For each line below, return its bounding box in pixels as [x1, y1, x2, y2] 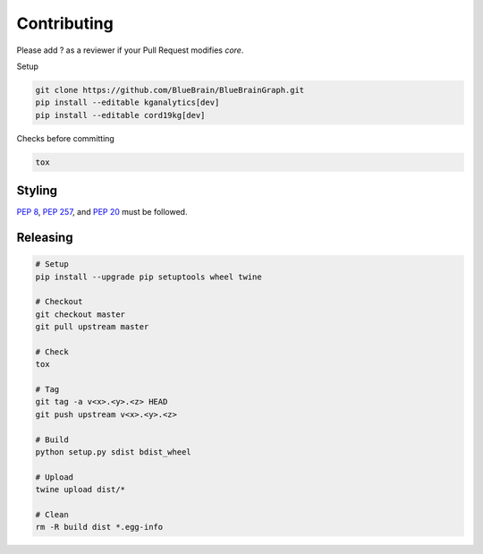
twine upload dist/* [35, 484, 125, 495]
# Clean [35, 509, 69, 519]
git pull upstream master [35, 322, 149, 332]
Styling [16, 183, 58, 199]
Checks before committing [16, 132, 115, 143]
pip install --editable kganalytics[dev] [35, 98, 220, 107]
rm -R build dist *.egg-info [35, 522, 164, 533]
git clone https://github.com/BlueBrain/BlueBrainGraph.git [35, 85, 305, 95]
